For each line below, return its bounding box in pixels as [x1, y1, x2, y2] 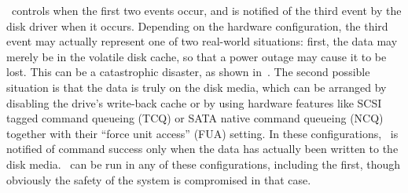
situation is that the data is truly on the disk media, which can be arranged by [6, 78, 387, 95]
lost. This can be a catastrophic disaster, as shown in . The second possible [6, 64, 370, 80]
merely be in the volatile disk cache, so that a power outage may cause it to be [6, 48, 387, 64]
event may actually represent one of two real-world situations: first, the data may [6, 33, 398, 49]
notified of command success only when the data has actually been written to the [6, 140, 399, 157]
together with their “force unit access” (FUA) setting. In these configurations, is [6, 125, 399, 141]
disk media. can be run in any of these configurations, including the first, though [6, 155, 400, 172]
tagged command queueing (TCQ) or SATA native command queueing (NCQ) [6, 110, 384, 126]
